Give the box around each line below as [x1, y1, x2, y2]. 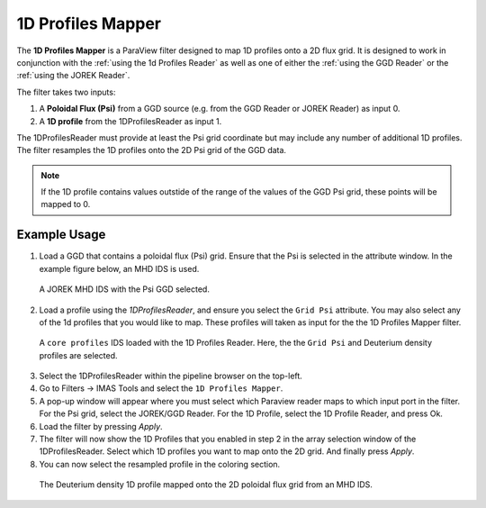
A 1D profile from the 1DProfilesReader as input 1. [39, 115, 222, 126]
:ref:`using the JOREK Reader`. [16, 70, 130, 81]
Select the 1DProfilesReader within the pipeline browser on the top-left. [39, 370, 303, 382]
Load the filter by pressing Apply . [39, 421, 163, 431]
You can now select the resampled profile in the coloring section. [39, 458, 281, 469]
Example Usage [16, 227, 106, 242]
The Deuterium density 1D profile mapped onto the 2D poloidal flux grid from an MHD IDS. [39, 479, 373, 490]
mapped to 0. [40, 199, 91, 210]
